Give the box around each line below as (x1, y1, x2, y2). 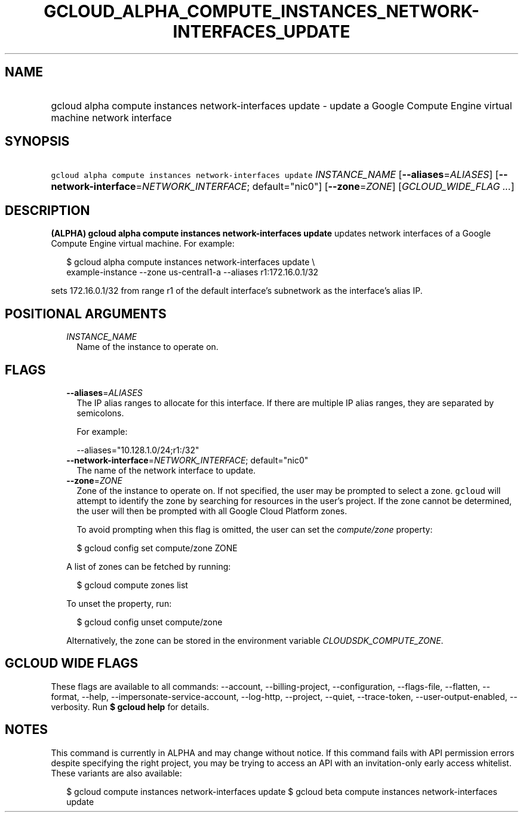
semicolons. (76, 407, 124, 418)
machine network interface (51, 111, 172, 124)
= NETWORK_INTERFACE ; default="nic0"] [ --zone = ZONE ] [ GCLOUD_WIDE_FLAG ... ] (136, 180, 515, 193)
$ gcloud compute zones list (76, 579, 188, 590)
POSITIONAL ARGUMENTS (5, 306, 167, 321)
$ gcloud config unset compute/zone (76, 616, 223, 627)
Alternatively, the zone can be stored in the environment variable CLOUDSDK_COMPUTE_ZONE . (66, 635, 444, 646)
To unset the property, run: (66, 598, 172, 609)
